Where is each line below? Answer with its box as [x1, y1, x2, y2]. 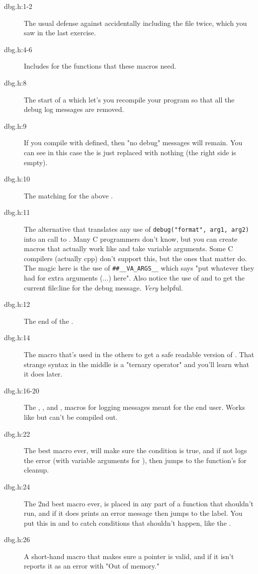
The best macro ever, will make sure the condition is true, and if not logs [24, 445, 247, 456]
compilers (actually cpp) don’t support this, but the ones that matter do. [24, 253, 247, 263]
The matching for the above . [24, 190, 113, 200]
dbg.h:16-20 [4, 385, 39, 395]
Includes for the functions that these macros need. [24, 61, 176, 71]
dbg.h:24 [4, 481, 30, 491]
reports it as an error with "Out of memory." [24, 561, 160, 571]
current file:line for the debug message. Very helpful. [24, 282, 183, 292]
